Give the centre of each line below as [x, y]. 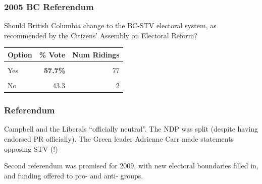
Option [20, 54]
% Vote [52, 54]
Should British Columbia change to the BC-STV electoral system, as [110, 25]
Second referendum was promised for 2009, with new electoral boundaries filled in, [131, 166]
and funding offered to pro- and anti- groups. [74, 175]
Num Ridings [96, 54]
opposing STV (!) [31, 148]
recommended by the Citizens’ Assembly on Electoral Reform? [101, 35]
